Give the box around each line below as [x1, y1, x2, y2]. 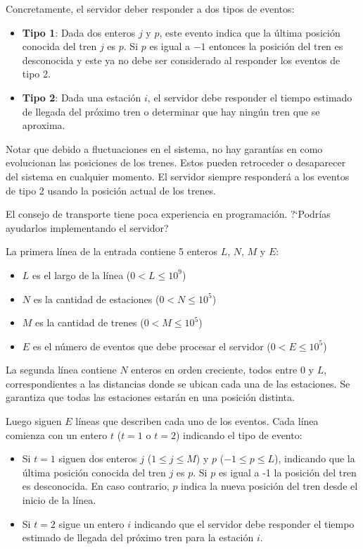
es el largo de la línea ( [32, 267, 131, 282]
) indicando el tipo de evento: [175, 427, 302, 442]
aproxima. [22, 118, 65, 132]
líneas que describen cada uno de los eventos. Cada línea [75, 414, 319, 428]
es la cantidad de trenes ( [35, 315, 144, 330]
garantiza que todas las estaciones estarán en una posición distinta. [6, 390, 295, 405]
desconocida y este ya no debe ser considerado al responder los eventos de [22, 52, 340, 67]
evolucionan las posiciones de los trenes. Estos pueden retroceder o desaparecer [6, 155, 346, 170]
